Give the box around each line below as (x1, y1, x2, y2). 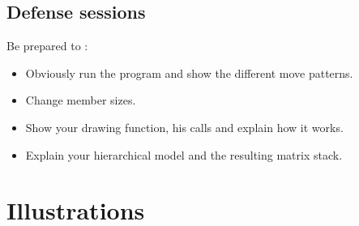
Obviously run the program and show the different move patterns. (25, 64, 353, 81)
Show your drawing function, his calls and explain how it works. (25, 118, 344, 135)
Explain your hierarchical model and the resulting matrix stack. (25, 146, 343, 163)
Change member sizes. (25, 92, 136, 109)
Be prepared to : (6, 37, 88, 54)
